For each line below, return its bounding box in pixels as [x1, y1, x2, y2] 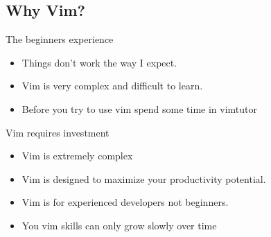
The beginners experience [6, 32, 114, 46]
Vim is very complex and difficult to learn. [21, 78, 203, 93]
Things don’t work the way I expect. [21, 55, 177, 69]
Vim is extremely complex [21, 148, 133, 163]
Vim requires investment [6, 125, 110, 139]
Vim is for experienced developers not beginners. [21, 195, 229, 209]
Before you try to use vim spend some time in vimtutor [21, 101, 258, 116]
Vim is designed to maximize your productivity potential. [21, 171, 266, 186]
